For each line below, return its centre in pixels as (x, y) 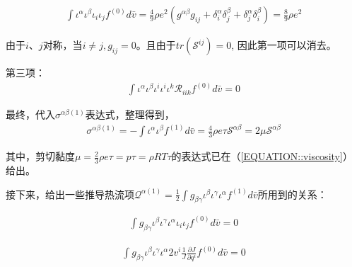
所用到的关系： (292, 194)
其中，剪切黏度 (40, 156)
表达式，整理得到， (130, 114)
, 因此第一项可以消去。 (284, 45)
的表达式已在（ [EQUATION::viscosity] (257, 156)
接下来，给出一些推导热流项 (70, 194)
